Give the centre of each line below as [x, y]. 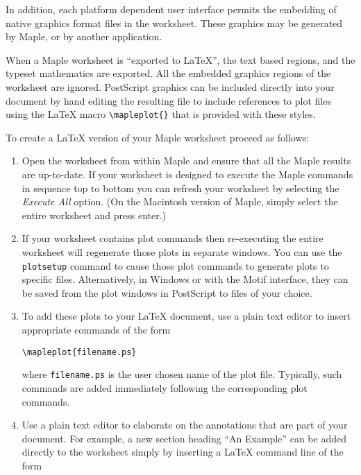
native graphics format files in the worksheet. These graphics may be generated [174, 23]
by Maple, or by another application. [84, 36]
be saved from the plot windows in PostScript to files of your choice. [167, 292]
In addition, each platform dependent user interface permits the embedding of [171, 9]
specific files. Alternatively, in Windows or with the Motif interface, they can [185, 279]
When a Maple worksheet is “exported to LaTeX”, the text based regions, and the [180, 59]
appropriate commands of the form [96, 329]
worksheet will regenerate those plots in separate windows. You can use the [182, 251]
